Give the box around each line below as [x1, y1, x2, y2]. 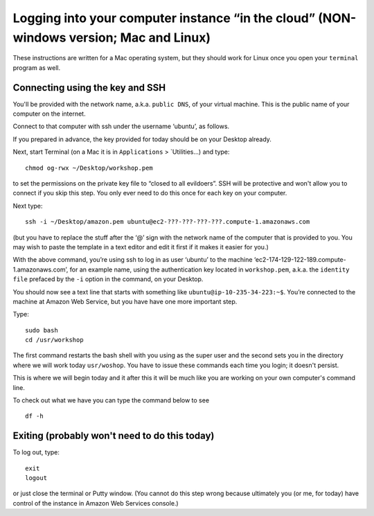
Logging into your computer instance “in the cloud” [12, 10, 316, 26]
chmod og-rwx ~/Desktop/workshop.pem [25, 163, 154, 172]
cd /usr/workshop [25, 336, 84, 344]
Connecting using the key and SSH [12, 82, 166, 94]
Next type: [12, 202, 43, 210]
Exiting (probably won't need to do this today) [12, 430, 215, 442]
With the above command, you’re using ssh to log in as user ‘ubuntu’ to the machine [12, 256, 253, 264]
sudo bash [25, 326, 58, 334]
